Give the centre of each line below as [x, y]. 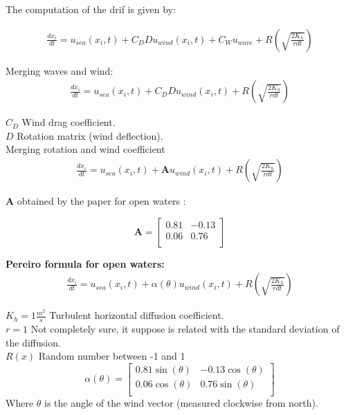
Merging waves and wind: [60, 70]
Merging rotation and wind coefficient [85, 149]
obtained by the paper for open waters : [101, 201]
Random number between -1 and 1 [112, 356]
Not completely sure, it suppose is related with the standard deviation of [185, 329]
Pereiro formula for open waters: [85, 263]
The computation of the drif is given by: [91, 9]
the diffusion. [33, 342]
